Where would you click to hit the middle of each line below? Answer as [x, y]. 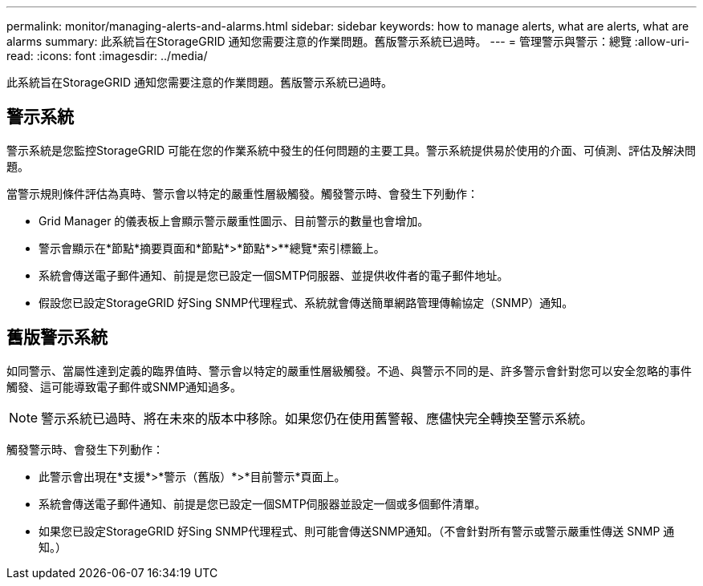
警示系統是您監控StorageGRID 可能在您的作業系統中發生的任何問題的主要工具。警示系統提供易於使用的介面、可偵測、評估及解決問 [351, 150]
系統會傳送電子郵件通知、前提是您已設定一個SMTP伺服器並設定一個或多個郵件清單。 [262, 503]
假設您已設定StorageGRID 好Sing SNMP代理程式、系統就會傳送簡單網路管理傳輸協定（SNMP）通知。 [306, 302]
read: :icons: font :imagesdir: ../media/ [107, 56]
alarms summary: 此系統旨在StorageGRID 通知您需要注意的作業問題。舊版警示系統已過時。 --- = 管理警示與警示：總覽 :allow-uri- [348, 41]
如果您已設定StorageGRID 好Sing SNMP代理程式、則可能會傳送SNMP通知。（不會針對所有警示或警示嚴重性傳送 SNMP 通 [357, 531]
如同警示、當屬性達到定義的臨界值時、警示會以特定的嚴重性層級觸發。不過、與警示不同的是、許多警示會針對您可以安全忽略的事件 [349, 370]
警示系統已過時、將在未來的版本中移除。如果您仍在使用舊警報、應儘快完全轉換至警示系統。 [317, 418]
